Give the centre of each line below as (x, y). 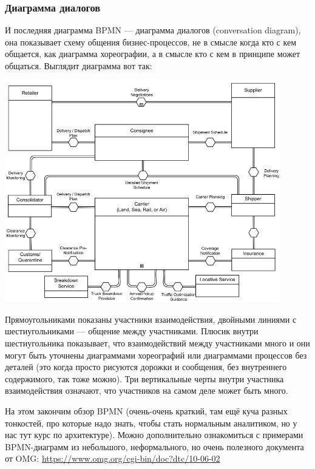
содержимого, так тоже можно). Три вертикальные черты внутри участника (144, 378)
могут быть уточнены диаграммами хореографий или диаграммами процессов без (156, 355)
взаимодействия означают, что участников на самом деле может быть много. (147, 390)
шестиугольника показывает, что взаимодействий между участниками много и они (157, 342)
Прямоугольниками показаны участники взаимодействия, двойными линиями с (151, 319)
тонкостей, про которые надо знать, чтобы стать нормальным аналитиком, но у (151, 423)
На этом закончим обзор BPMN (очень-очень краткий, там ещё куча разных (146, 410)
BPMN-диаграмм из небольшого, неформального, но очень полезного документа (154, 446)
